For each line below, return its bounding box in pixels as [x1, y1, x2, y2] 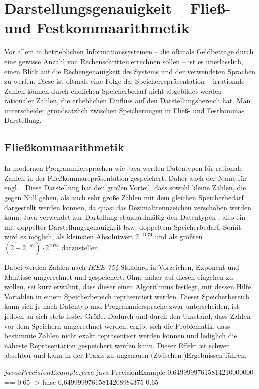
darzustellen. [61, 242, 100, 253]
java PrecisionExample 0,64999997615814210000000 [96, 366, 254, 377]
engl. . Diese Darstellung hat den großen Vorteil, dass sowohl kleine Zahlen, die [4, 182, 246, 193]
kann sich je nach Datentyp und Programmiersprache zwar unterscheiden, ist [4, 301, 239, 311]
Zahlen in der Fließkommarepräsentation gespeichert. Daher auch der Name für [4, 172, 247, 183]
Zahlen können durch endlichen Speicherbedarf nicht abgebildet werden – [4, 85, 228, 96]
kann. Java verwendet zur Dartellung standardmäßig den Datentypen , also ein [4, 212, 246, 222]
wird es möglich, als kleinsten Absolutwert [4, 231, 133, 242]
